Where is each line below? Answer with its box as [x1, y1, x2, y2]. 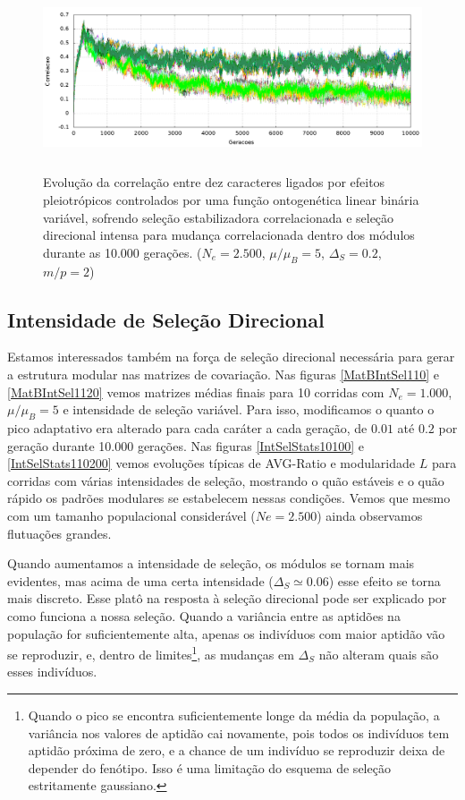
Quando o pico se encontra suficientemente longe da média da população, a [28, 705, 440, 724]
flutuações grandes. [7, 523, 112, 542]
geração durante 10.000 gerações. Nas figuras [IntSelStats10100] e [7, 436, 365, 455]
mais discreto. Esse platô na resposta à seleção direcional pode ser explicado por [7, 589, 447, 608]
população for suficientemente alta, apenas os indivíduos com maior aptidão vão [7, 624, 445, 643]
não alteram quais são [318, 644, 439, 663]
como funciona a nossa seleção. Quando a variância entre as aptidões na [7, 606, 401, 625]
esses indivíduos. [7, 662, 97, 681]
